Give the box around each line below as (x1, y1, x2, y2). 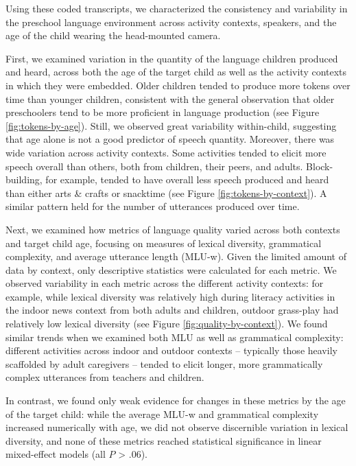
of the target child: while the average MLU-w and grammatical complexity (5, 406, 319, 421)
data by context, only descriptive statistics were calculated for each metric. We (5, 262, 337, 277)
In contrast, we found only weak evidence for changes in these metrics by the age (5, 393, 346, 408)
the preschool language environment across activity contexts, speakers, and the (5, 14, 337, 29)
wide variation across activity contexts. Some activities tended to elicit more (5, 145, 327, 159)
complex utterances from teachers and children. (5, 370, 204, 384)
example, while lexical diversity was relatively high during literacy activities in (5, 289, 335, 303)
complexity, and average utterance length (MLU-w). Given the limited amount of (5, 249, 346, 264)
